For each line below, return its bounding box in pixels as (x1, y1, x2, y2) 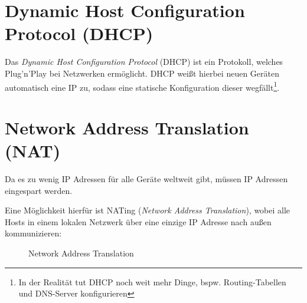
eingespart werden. (5, 184, 73, 196)
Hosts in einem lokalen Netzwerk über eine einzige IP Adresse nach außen (5, 215, 272, 228)
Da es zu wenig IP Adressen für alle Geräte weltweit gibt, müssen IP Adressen (5, 173, 288, 185)
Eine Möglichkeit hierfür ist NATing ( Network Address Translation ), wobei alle (5, 204, 290, 216)
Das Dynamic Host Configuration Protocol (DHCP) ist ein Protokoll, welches (5, 55, 283, 68)
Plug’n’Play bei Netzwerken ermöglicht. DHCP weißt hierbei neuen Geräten (5, 67, 279, 79)
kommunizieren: (5, 227, 62, 239)
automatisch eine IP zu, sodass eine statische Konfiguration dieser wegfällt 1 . (5, 79, 280, 93)
